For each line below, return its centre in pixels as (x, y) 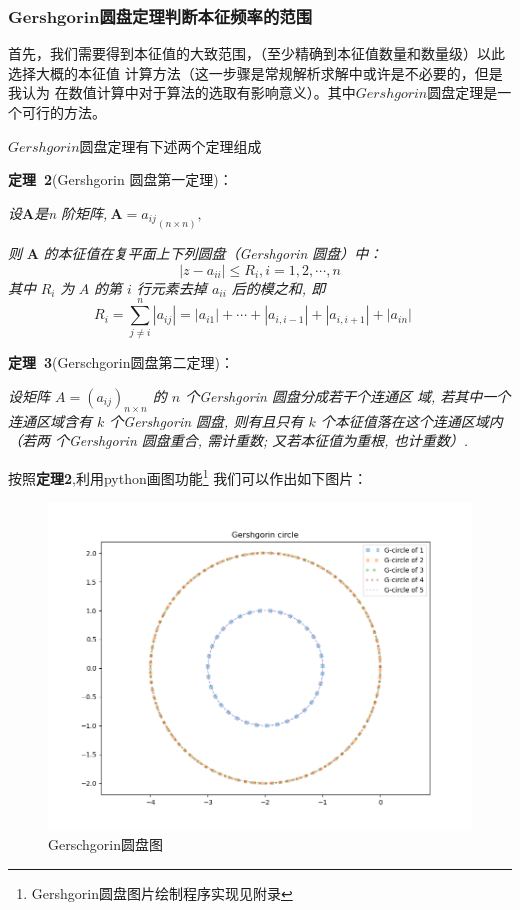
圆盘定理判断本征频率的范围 (206, 15)
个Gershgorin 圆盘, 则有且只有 (206, 420)
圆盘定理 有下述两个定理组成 (170, 145)
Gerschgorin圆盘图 (105, 844)
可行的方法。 (63, 112)
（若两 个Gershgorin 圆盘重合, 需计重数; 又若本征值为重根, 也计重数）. (238, 440)
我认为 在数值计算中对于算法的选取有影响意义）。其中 (182, 92)
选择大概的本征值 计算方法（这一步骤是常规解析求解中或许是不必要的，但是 (255, 72)
